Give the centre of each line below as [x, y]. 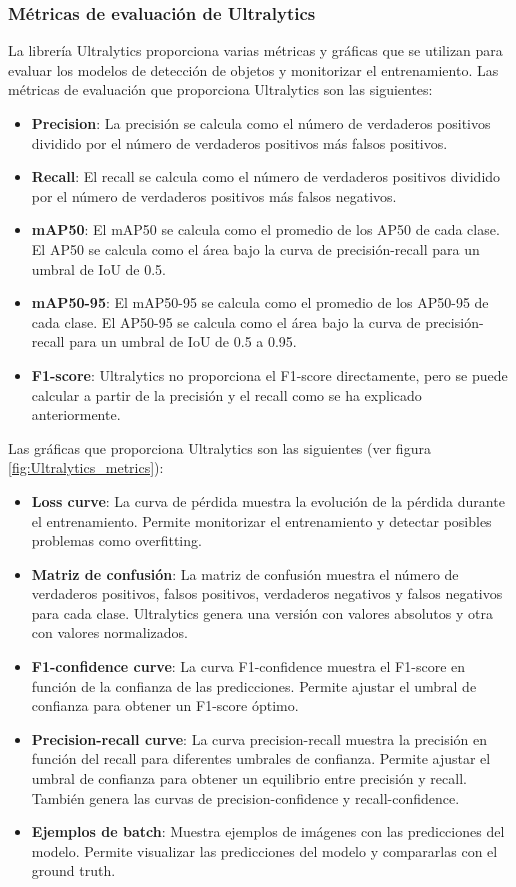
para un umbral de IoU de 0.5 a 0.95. [183, 341]
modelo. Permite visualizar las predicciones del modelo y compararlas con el [264, 850]
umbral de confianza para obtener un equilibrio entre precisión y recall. [249, 778]
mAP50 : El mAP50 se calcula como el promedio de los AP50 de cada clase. [265, 229]
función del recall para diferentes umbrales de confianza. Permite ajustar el [261, 758]
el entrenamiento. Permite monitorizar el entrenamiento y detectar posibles [261, 520]
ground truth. [73, 870]
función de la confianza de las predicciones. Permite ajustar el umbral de [254, 685]
